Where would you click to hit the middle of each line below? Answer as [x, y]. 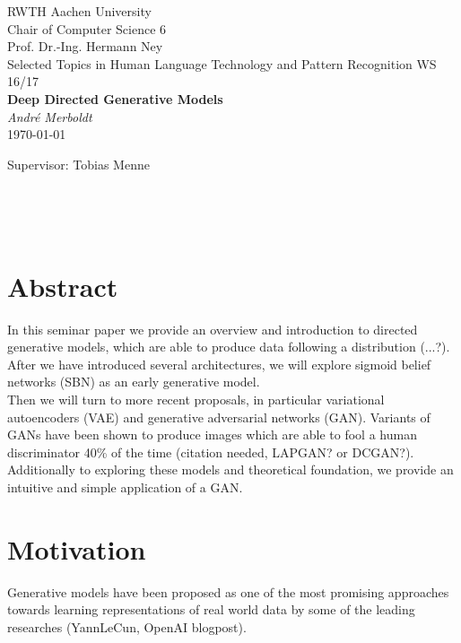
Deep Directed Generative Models [115, 98]
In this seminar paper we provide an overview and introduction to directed [213, 329]
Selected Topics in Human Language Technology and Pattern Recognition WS [222, 63]
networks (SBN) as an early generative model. [134, 382]
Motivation [77, 548]
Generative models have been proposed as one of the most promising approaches [228, 591]
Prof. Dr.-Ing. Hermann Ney [85, 46]
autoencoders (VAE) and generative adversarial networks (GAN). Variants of [219, 417]
